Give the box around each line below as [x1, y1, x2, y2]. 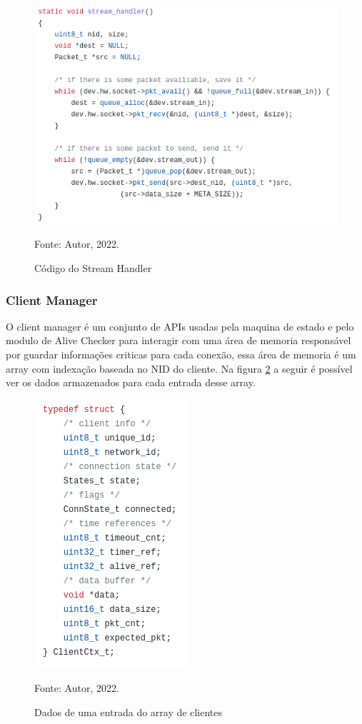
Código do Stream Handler [34, 261, 152, 275]
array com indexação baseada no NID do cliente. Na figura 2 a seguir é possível [6, 361, 353, 376]
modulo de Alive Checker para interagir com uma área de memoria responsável [6, 333, 351, 348]
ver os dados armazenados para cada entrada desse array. [6, 375, 256, 390]
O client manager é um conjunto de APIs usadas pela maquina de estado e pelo [6, 318, 354, 333]
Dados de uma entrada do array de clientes [34, 704, 222, 719]
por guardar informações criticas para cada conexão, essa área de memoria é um [6, 347, 356, 361]
